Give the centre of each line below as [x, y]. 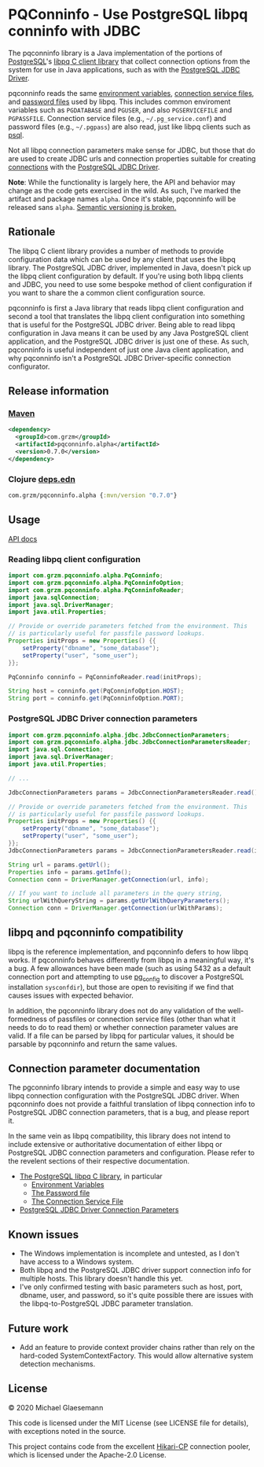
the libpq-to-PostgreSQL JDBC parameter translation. [106, 1303]
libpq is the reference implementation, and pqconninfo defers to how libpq [128, 951]
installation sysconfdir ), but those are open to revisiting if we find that [121, 987]
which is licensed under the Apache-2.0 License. [87, 1454]
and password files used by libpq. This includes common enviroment [119, 101]
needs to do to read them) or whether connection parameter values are [123, 1027]
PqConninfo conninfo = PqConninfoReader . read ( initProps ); [105, 677]
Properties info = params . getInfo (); [70, 872]
